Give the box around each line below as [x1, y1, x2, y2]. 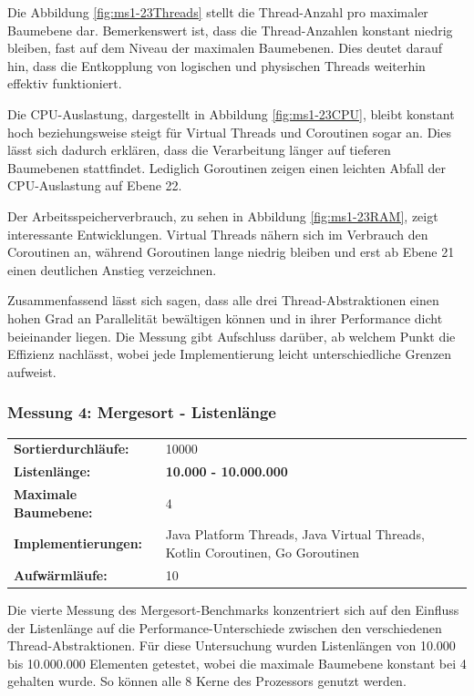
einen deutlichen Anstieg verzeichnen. [7, 260, 217, 279]
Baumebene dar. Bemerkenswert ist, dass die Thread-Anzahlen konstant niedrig [7, 20, 453, 39]
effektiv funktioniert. [7, 74, 122, 93]
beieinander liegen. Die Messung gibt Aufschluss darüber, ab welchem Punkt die [7, 326, 456, 345]
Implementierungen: [14, 534, 143, 553]
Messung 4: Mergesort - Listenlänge [7, 401, 276, 424]
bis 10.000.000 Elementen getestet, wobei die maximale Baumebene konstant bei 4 [7, 653, 467, 672]
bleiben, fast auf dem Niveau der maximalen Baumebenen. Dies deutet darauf [7, 38, 443, 57]
